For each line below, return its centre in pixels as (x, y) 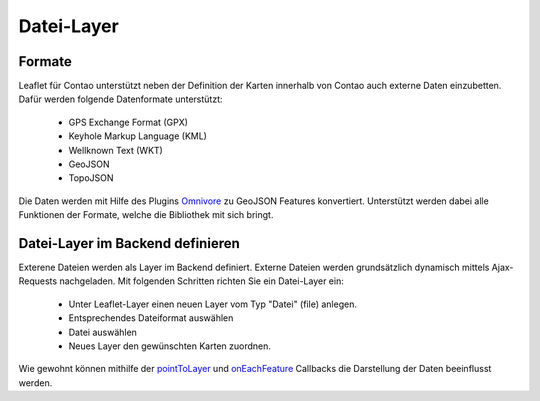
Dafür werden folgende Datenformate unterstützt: (120, 99)
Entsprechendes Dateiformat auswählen (151, 318)
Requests (38, 281)
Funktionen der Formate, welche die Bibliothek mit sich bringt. (146, 215)
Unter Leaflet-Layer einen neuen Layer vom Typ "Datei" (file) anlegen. (212, 304)
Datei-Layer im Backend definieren (129, 243)
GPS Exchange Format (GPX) (128, 122)
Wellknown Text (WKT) (116, 150)
